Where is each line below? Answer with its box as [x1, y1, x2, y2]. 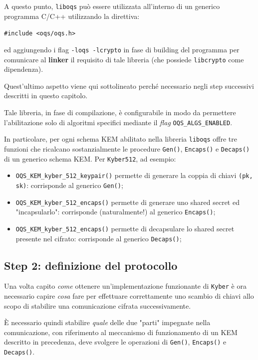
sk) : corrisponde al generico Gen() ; [15, 180, 123, 190]
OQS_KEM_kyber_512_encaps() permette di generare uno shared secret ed [15, 196, 240, 207]
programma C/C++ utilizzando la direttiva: [4, 10, 140, 21]
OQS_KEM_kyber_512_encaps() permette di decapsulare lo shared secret [15, 223, 235, 233]
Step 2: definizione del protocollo [4, 257, 178, 273]
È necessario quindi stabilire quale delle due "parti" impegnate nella [4, 317, 211, 328]
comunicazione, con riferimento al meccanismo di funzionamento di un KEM [4, 327, 238, 337]
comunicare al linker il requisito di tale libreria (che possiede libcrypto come [4, 54, 244, 64]
